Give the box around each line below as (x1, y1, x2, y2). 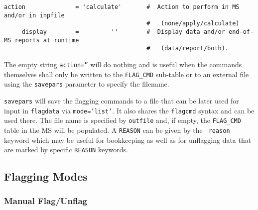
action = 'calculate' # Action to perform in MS (4, 3, 240, 10)
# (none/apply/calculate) (146, 20, 240, 27)
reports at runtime (14, 36, 79, 44)
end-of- (229, 28, 254, 35)
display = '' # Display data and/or (21, 28, 225, 35)
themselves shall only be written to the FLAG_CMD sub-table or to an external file (4, 69, 249, 79)
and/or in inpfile (4, 11, 65, 19)
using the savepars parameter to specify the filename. (4, 79, 169, 89)
